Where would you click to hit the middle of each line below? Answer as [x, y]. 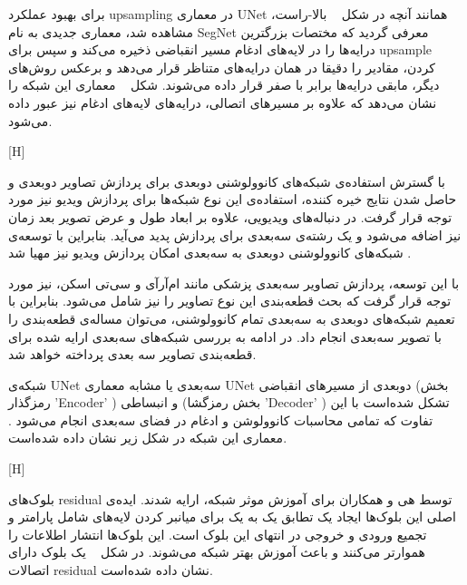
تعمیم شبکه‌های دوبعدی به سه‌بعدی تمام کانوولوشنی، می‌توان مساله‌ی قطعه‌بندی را [232, 318]
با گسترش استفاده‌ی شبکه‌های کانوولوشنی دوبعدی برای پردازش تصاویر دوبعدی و [227, 181]
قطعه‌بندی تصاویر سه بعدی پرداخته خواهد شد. [132, 354]
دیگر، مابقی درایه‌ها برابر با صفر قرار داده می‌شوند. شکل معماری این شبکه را [224, 85]
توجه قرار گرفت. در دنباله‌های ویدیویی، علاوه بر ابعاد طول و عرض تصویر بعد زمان [230, 216]
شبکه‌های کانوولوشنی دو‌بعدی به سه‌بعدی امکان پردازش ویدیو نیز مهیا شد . [210, 253]
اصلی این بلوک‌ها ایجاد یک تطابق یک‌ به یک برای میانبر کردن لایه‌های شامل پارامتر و [232, 517]
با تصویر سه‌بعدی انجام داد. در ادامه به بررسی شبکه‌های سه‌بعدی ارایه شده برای [225, 336]
